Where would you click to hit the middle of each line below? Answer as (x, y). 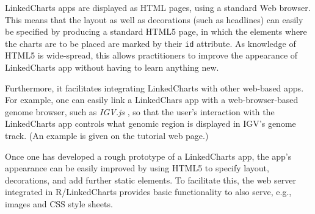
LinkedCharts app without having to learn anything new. (112, 67)
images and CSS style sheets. (59, 203)
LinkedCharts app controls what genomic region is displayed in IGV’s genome (150, 123)
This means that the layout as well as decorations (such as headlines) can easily (154, 19)
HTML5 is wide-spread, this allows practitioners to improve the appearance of (151, 55)
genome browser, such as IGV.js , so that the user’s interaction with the (140, 111)
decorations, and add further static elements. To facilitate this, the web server (150, 180)
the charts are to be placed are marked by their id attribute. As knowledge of (150, 43)
